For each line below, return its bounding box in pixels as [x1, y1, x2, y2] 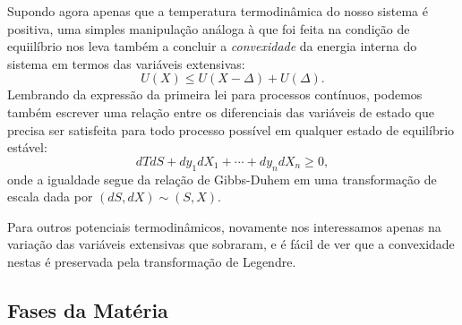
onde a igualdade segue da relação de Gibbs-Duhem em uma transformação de [7, 169, 437, 188]
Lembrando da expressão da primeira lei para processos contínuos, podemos [7, 85, 423, 104]
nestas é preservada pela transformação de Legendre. [7, 252, 296, 270]
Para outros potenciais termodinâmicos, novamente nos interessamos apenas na [7, 217, 441, 235]
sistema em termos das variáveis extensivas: [7, 54, 245, 73]
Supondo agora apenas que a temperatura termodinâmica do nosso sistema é [7, 2, 428, 20]
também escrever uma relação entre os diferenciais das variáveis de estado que [7, 102, 434, 121]
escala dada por [7, 187, 93, 206]
